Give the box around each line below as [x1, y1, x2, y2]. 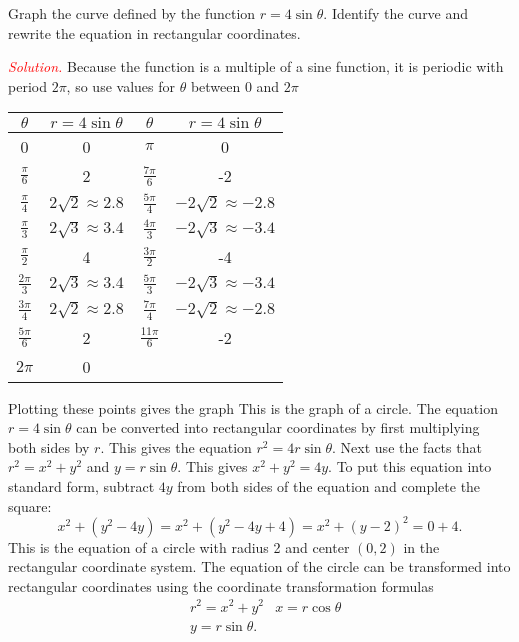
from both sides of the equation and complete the [177, 476, 481, 496]
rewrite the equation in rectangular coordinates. [8, 22, 301, 43]
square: [8, 495, 52, 516]
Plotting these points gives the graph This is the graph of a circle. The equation [8, 397, 498, 418]
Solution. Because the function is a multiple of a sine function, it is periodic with [8, 56, 504, 77]
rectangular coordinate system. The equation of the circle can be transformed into [8, 556, 511, 577]
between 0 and [190, 75, 280, 96]
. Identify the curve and [323, 3, 469, 23]
